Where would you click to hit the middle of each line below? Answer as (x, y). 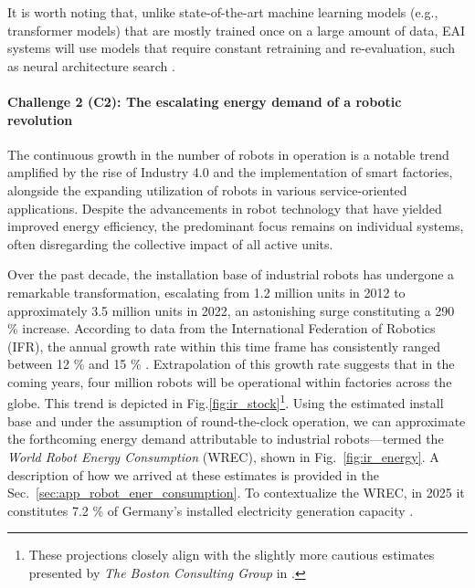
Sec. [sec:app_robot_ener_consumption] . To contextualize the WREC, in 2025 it (236, 493)
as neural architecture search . (91, 65)
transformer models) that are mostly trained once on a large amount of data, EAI (237, 30)
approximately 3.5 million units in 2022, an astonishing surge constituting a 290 (231, 310)
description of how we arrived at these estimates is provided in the (193, 474)
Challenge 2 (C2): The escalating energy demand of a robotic (205, 101)
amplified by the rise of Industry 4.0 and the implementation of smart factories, (230, 172)
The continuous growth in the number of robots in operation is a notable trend (228, 154)
